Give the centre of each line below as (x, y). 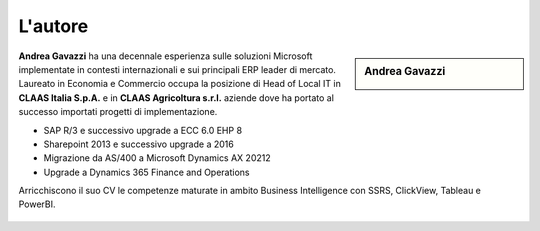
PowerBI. (37, 204)
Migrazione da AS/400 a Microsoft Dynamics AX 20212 (157, 158)
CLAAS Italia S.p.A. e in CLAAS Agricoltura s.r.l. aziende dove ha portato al (176, 97)
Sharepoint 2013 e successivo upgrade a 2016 (138, 144)
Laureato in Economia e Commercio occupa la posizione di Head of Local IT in (180, 84)
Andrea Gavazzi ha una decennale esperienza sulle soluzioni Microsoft (165, 56)
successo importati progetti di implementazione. (118, 112)
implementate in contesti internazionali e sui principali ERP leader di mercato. (177, 69)
